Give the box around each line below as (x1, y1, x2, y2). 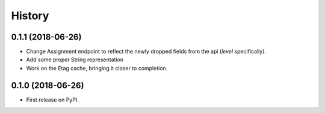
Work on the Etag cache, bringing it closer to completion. (26, 64, 168, 72)
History (11, 9, 49, 22)
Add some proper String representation (26, 56, 123, 63)
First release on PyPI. (26, 96, 79, 103)
